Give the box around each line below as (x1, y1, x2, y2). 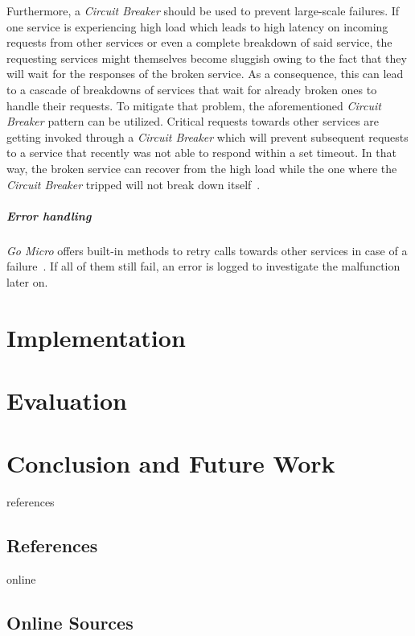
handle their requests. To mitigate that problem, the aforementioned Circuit (6, 97, 381, 114)
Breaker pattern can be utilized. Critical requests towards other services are (6, 113, 380, 130)
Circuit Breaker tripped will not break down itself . (6, 176, 261, 192)
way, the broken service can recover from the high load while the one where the (6, 159, 397, 176)
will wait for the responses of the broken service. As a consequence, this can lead (6, 65, 404, 82)
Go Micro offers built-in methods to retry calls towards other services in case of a (6, 242, 408, 258)
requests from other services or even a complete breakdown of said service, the (6, 34, 392, 51)
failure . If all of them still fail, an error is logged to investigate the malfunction (6, 258, 401, 275)
